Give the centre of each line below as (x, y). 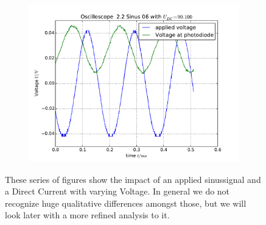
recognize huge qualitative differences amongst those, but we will (126, 203)
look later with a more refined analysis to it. (87, 215)
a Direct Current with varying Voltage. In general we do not (117, 191)
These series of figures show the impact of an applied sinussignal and (133, 179)
